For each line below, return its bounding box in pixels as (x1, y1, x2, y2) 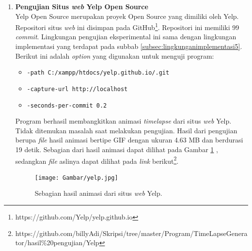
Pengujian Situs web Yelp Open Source (15, 1, 148, 11)
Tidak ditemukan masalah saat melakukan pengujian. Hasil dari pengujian (15, 125, 237, 135)
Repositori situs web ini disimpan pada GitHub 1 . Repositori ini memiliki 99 (15, 21, 239, 32)
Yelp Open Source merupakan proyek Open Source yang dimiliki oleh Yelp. (15, 11, 239, 21)
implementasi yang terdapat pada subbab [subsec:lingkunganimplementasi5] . (15, 41, 242, 51)
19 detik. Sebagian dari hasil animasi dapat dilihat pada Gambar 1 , (15, 144, 218, 154)
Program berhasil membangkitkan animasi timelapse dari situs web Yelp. (15, 116, 232, 126)
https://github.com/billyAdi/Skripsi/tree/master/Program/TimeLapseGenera (15, 228, 248, 238)
